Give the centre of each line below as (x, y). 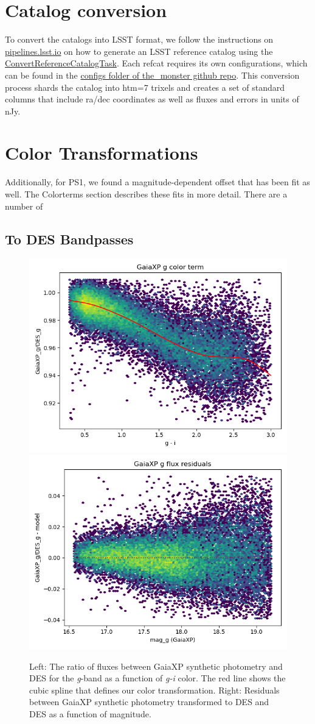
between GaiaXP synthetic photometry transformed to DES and (149, 702)
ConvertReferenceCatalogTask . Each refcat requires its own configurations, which (156, 63)
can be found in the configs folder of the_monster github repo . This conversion (152, 75)
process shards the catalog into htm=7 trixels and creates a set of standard (145, 87)
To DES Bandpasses (69, 239)
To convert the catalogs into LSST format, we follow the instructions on (139, 39)
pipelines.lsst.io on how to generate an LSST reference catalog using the (139, 51)
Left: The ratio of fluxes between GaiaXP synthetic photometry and (156, 666)
